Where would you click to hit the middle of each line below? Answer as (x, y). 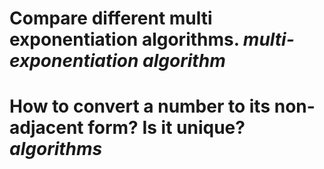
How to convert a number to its (140, 106)
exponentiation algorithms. (124, 39)
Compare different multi (111, 18)
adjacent (46, 128)
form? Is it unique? (166, 128)
